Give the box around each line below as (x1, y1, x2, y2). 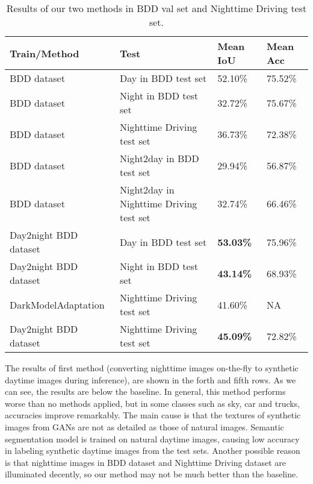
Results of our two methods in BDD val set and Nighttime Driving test (6, 1, 307, 15)
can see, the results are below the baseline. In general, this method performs (5, 385, 286, 398)
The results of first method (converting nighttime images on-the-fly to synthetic (5, 362, 299, 374)
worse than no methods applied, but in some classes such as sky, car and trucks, (5, 397, 300, 409)
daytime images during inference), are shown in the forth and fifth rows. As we (5, 373, 296, 386)
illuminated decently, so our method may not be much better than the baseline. (5, 468, 299, 480)
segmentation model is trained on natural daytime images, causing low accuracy (5, 432, 300, 445)
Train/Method (10, 46, 79, 60)
